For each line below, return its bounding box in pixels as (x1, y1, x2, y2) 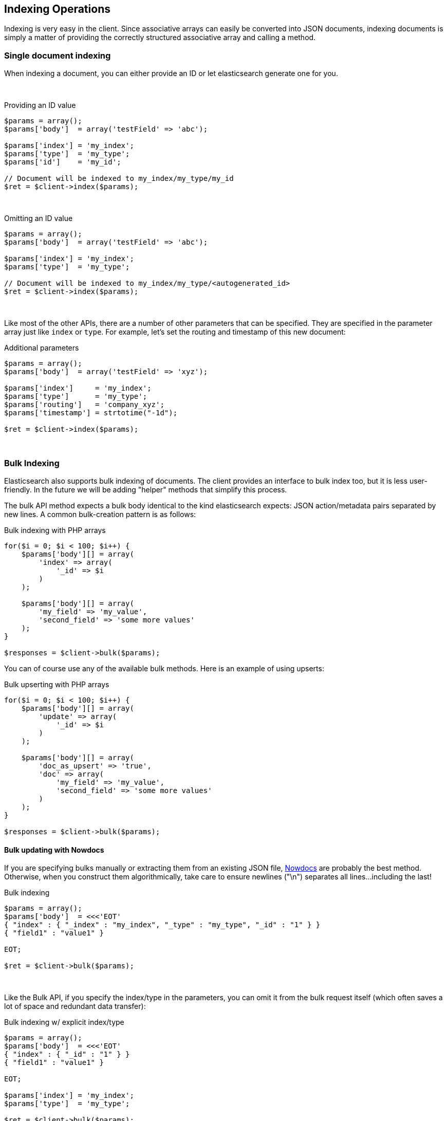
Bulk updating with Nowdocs (4, 845, 104, 854)
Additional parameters (4, 343, 79, 353)
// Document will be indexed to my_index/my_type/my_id (4, 174, 234, 183)
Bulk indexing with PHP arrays (4, 525, 106, 535)
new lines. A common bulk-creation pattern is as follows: (4, 509, 196, 519)
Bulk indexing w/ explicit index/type (4, 1018, 124, 1027)
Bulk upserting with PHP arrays (4, 679, 109, 689)
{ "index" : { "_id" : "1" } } (4, 1050, 130, 1059)
